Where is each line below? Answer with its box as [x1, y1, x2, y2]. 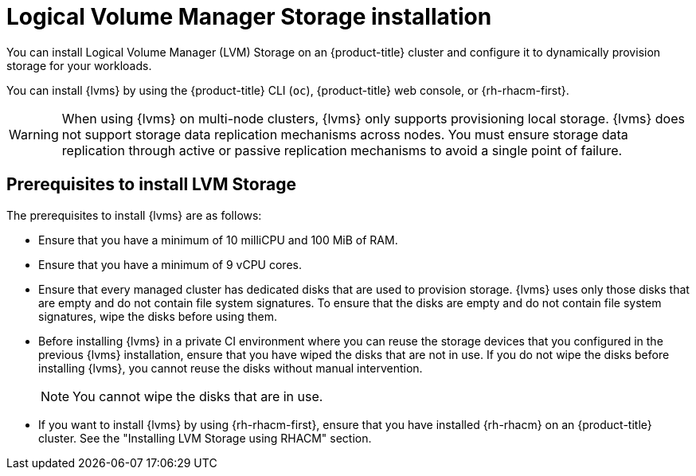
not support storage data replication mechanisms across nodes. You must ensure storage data [61, 126, 628, 142]
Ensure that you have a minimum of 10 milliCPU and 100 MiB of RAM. [38, 232, 398, 247]
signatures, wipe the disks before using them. [38, 309, 277, 323]
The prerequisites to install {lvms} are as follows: [6, 208, 262, 222]
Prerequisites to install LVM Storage [6, 174, 296, 195]
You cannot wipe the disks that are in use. [72, 388, 323, 404]
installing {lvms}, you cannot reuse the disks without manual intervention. [38, 361, 423, 375]
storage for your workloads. [6, 58, 152, 72]
